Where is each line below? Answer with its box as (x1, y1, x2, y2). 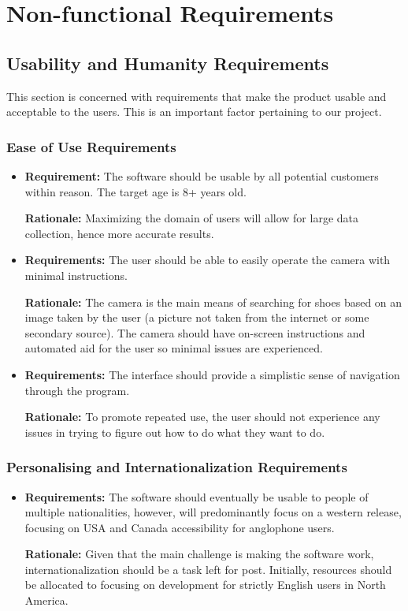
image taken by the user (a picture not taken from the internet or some (24, 309, 369, 326)
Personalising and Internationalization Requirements (6, 457, 347, 477)
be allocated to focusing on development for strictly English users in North (24, 576, 386, 593)
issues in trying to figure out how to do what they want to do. (24, 423, 325, 440)
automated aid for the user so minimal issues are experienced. (24, 340, 323, 356)
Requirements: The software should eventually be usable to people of (24, 488, 369, 505)
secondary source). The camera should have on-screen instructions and (24, 324, 365, 341)
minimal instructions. (24, 266, 128, 283)
